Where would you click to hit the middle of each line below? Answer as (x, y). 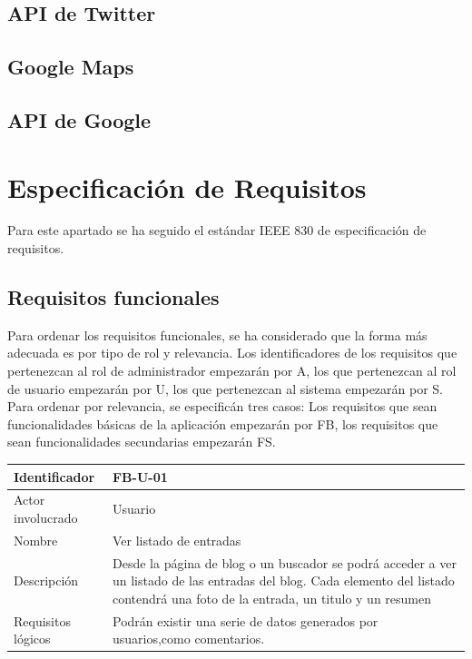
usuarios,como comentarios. (188, 639)
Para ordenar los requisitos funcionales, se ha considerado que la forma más (217, 334)
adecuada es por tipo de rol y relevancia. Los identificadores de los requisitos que (232, 353)
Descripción (46, 580)
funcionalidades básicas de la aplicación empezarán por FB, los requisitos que (223, 423)
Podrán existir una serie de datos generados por (245, 620)
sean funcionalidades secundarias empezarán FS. (142, 442)
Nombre (36, 540)
